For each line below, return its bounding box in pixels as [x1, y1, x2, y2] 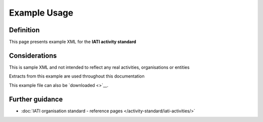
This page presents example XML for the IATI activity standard [9, 39, 136, 45]
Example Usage [9, 7, 74, 18]
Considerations [9, 51, 57, 60]
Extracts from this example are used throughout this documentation [9, 73, 145, 79]
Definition [9, 26, 40, 34]
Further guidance [9, 95, 63, 103]
